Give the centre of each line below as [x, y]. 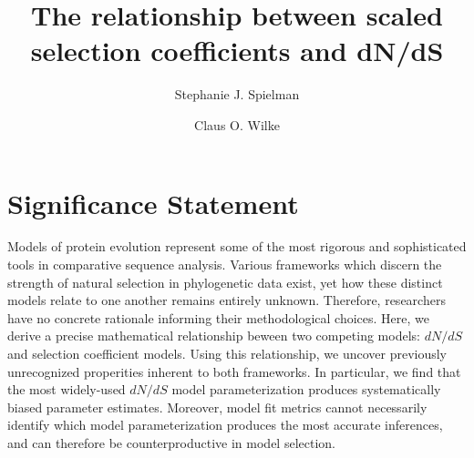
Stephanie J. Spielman [237, 94]
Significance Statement [153, 203]
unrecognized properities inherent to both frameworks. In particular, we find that [234, 371]
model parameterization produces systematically [306, 389]
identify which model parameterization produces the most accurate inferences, [225, 425]
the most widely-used [67, 389]
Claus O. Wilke [237, 124]
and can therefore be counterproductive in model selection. [171, 442]
